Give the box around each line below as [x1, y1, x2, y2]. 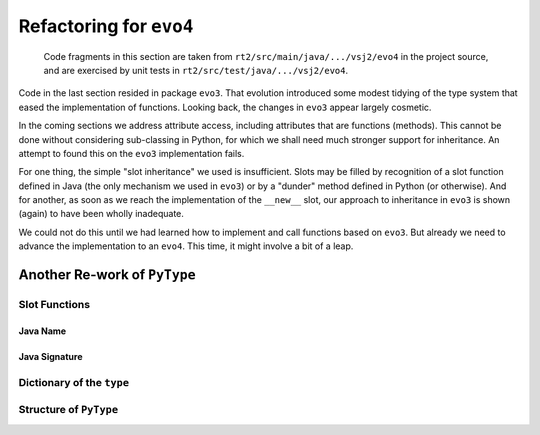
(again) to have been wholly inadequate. [18, 208, 185, 220]
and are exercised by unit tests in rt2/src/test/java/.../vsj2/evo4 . [43, 64, 349, 76]
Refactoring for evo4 [18, 15, 194, 37]
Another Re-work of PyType [18, 266, 196, 284]
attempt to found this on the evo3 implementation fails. [18, 147, 245, 159]
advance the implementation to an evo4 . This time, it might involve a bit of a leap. [18, 240, 354, 252]
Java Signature [18, 350, 83, 362]
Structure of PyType [18, 403, 119, 417]
